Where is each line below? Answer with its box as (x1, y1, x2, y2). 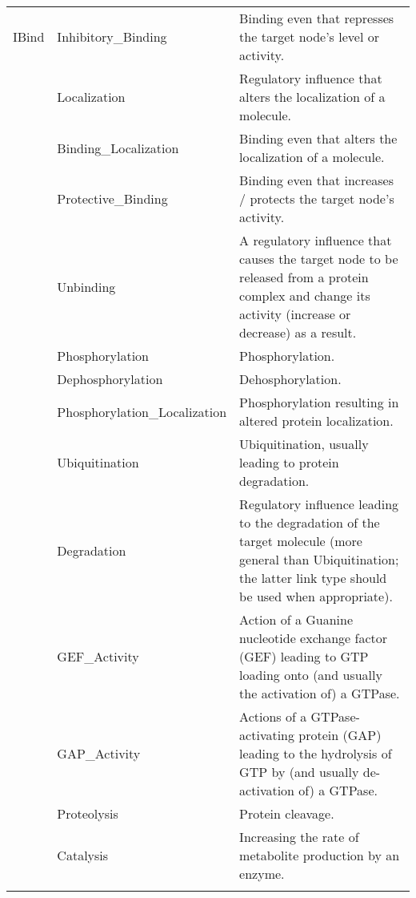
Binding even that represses (239, 9, 394, 27)
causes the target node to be (239, 249, 398, 268)
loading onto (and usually (239, 665, 382, 684)
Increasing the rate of (239, 827, 359, 846)
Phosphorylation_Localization (57, 402, 227, 421)
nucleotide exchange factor (239, 629, 388, 647)
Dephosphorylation (57, 370, 163, 388)
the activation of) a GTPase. (239, 684, 400, 702)
